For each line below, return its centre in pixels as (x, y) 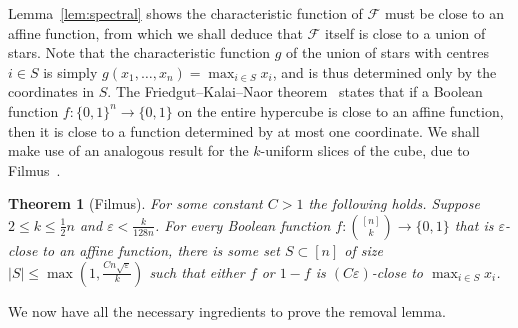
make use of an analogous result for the (128, 150)
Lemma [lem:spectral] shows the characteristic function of (185, 13)
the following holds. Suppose (394, 203)
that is (474, 224)
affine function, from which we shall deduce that (155, 32)
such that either (197, 271)
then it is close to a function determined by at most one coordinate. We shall (244, 130)
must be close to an (444, 13)
